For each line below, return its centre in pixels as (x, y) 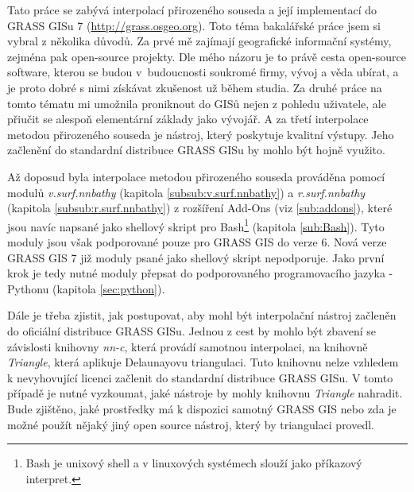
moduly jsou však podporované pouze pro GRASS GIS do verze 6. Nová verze (197, 241)
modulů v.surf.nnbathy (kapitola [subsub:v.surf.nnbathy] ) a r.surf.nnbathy (186, 192)
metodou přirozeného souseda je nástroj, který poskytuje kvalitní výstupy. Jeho (201, 134)
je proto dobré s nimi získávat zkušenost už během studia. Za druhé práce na (195, 87)
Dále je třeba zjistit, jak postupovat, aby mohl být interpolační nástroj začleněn (202, 315)
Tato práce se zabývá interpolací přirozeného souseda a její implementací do (192, 10)
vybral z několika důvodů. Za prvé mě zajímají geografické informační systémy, (199, 41)
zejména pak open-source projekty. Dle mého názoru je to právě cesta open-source (207, 56)
